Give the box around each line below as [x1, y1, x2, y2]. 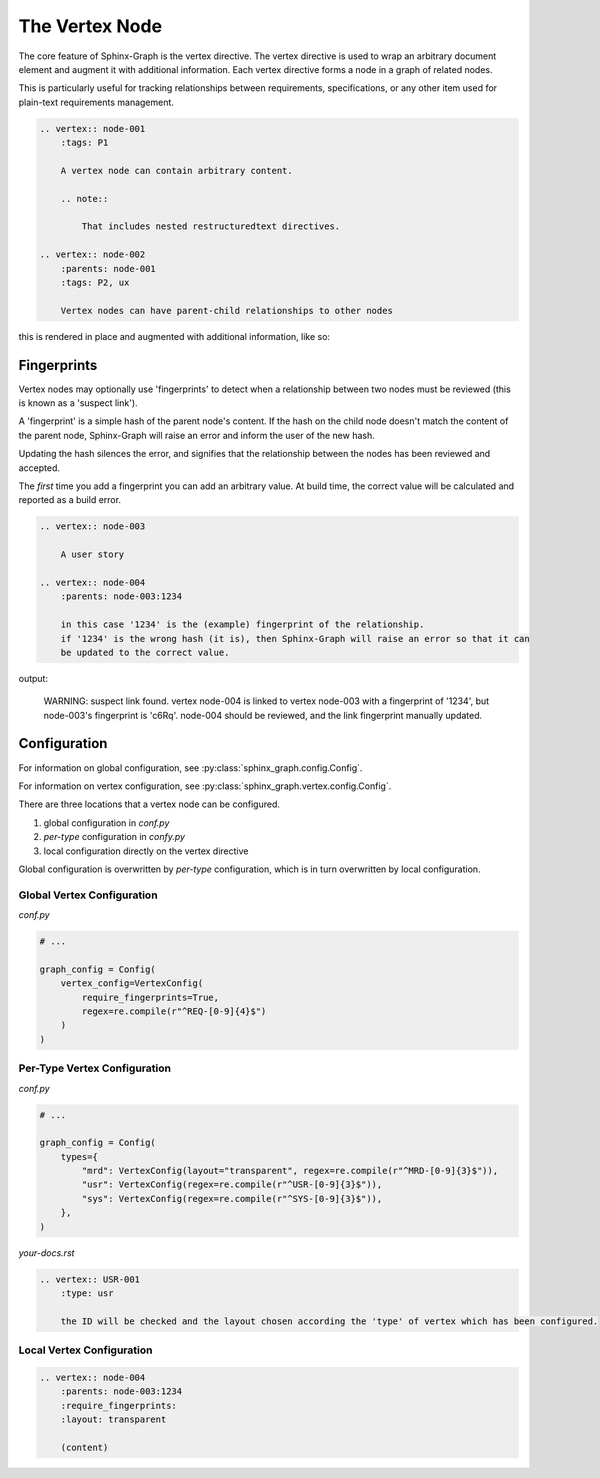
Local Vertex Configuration [18, 1343, 153, 1357]
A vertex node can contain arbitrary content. [60, 165, 294, 176]
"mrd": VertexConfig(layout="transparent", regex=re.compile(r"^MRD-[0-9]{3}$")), [81, 1165, 499, 1177]
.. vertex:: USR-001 [39, 1273, 140, 1285]
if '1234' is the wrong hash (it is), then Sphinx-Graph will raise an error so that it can [60, 633, 530, 644]
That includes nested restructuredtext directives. [81, 221, 341, 232]
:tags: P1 [60, 137, 109, 149]
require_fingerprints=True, [81, 991, 220, 1003]
